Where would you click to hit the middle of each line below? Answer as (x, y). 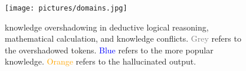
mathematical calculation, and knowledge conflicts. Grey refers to (123, 38)
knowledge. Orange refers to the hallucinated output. (101, 61)
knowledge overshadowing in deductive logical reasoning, (107, 27)
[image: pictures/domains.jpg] (66, 8)
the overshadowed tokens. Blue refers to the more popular (109, 50)
